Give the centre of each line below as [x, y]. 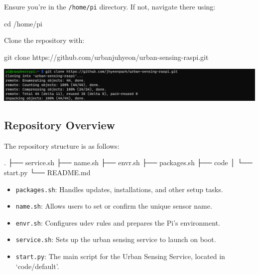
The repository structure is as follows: [62, 145]
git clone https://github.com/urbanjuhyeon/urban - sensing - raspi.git [106, 57]
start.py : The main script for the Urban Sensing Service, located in [120, 256]
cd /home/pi [23, 23]
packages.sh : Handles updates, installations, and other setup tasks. [119, 189]
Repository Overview [60, 125]
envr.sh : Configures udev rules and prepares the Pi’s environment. [118, 222]
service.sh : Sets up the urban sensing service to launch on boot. [116, 239]
